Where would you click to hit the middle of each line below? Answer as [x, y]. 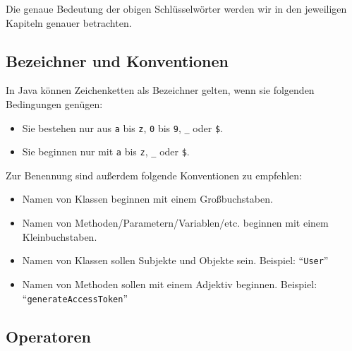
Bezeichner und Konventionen [117, 60]
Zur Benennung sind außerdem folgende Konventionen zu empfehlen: [154, 175]
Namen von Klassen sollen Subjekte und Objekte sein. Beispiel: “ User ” [175, 260]
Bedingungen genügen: [54, 103]
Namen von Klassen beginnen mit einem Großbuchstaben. [147, 199]
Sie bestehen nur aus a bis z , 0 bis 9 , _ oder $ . [122, 127]
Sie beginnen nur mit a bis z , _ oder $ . [106, 151]
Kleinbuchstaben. [60, 236]
